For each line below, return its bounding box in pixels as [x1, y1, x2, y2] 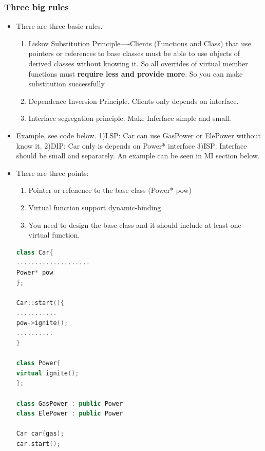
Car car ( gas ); [16, 430, 64, 438]
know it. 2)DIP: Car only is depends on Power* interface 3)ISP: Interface [16, 140, 247, 151]
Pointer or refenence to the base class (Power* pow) [28, 185, 192, 195]
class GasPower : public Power [16, 400, 123, 407]
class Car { [16, 248, 53, 256]
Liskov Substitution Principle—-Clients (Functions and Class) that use [28, 38, 251, 48]
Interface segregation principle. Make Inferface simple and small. [28, 113, 231, 123]
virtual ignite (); [16, 369, 79, 377]
